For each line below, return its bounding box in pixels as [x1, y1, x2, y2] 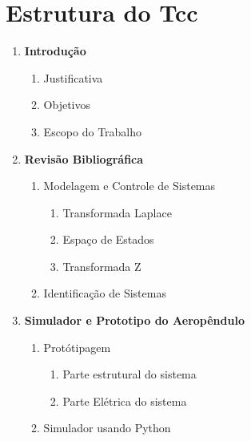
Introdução [24, 42, 86, 59]
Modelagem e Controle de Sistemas [43, 177, 216, 194]
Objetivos [43, 96, 91, 113]
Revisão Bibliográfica [24, 150, 144, 167]
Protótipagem [43, 338, 111, 355]
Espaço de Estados [62, 231, 154, 248]
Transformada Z [62, 257, 141, 274]
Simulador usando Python [43, 419, 171, 436]
